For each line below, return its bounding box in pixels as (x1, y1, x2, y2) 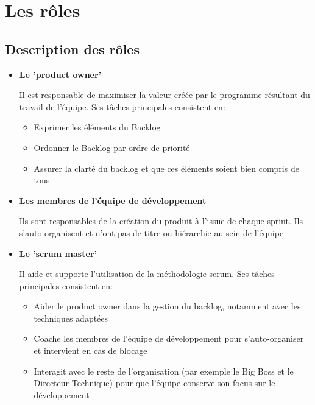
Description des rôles (5, 39, 140, 58)
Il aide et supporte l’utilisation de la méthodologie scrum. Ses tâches (19, 267, 275, 280)
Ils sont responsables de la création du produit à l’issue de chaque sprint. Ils (19, 214, 303, 227)
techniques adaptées (34, 311, 108, 324)
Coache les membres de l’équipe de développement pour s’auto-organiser (34, 332, 304, 345)
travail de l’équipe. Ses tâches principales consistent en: (19, 100, 225, 113)
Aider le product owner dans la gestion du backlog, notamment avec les (34, 300, 301, 312)
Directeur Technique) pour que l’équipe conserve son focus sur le (34, 376, 275, 389)
